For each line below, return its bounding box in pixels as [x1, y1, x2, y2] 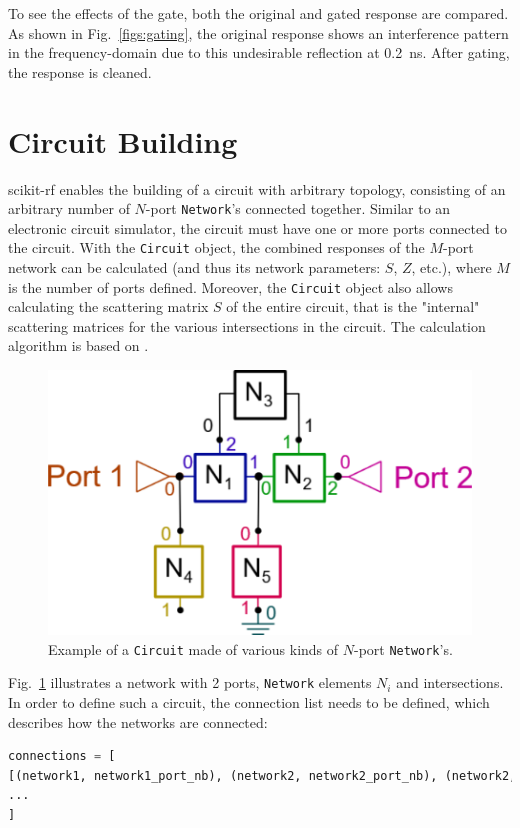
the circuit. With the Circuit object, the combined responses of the [8, 237, 425, 258]
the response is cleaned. [8, 61, 152, 82]
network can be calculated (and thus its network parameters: [8, 257, 381, 277]
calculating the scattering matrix [8, 296, 209, 317]
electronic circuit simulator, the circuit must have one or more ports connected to [8, 217, 508, 238]
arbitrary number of [8, 198, 130, 219]
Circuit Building [8, 120, 238, 161]
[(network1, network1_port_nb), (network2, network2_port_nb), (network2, [8, 768, 517, 783]
